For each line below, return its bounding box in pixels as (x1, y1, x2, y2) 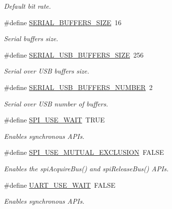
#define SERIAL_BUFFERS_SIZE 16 (4, 17, 122, 27)
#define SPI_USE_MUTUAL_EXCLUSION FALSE (4, 147, 164, 157)
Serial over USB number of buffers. (4, 98, 108, 108)
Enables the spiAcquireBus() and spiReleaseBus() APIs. (4, 163, 169, 173)
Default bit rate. (4, 1, 51, 11)
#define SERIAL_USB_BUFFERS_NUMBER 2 (4, 82, 153, 92)
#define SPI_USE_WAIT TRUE (4, 115, 105, 125)
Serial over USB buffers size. (4, 66, 89, 76)
